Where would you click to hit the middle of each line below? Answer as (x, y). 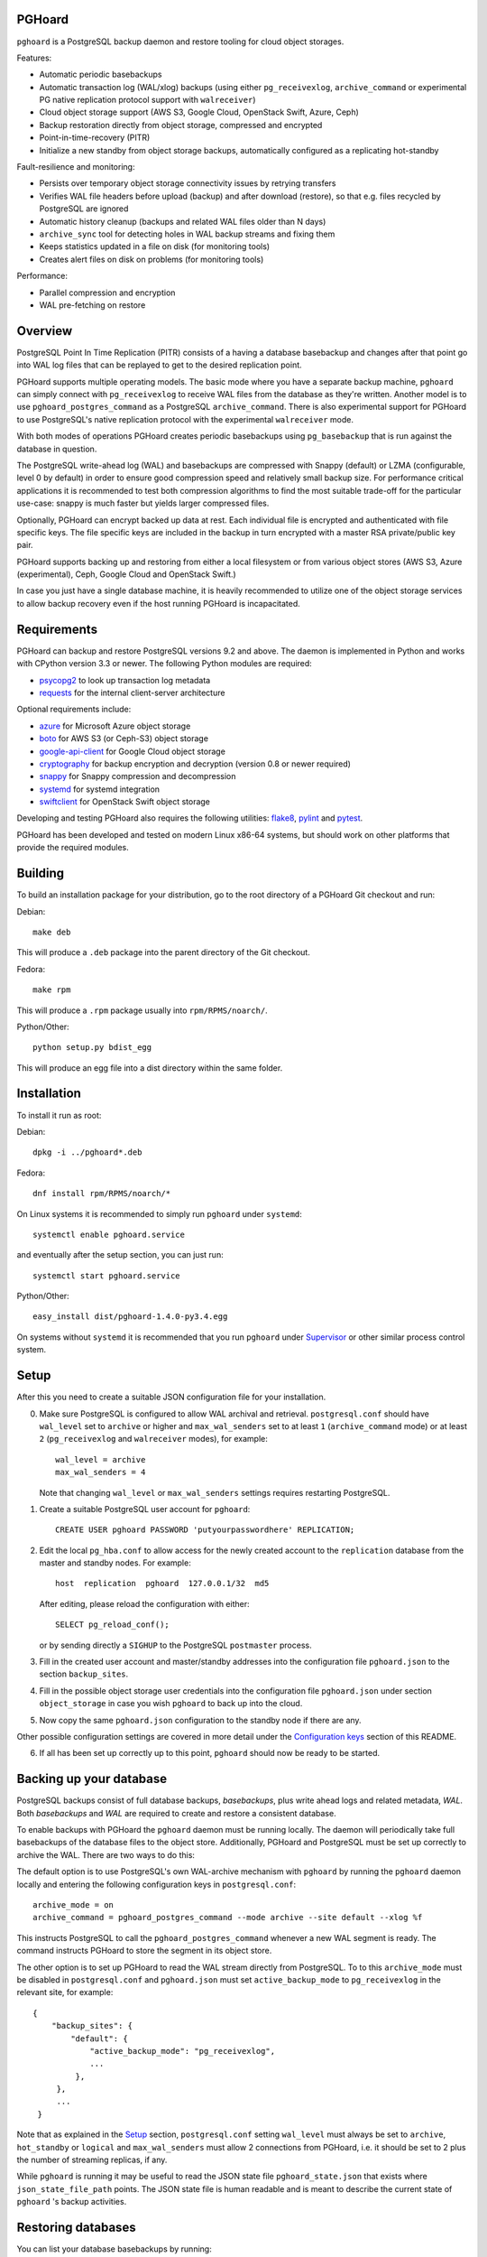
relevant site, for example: (65, 1992)
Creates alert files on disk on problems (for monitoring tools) (152, 259)
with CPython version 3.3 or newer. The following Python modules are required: (165, 664)
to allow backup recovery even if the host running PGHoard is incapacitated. (159, 603)
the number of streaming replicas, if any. (92, 2160)
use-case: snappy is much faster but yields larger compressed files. (143, 503)
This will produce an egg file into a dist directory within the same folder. (150, 1068)
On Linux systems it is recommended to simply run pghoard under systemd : (159, 1213)
